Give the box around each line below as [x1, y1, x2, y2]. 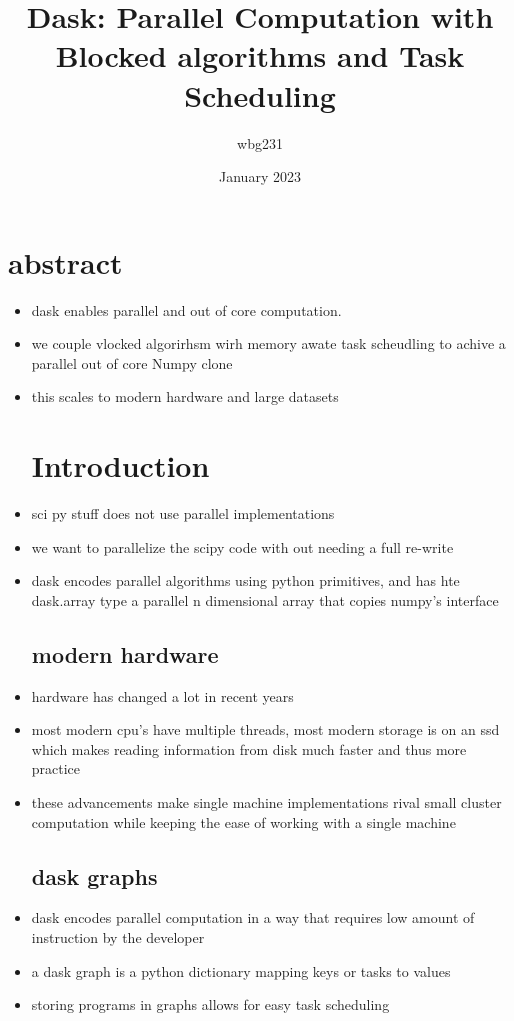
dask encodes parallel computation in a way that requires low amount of [31, 907, 475, 928]
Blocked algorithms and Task [55, 35, 465, 76]
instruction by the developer [31, 927, 205, 948]
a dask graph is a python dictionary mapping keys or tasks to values [31, 960, 451, 981]
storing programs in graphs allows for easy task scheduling [31, 994, 390, 1015]
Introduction [31, 445, 210, 486]
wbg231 [237, 132, 283, 153]
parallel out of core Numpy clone [31, 352, 233, 373]
